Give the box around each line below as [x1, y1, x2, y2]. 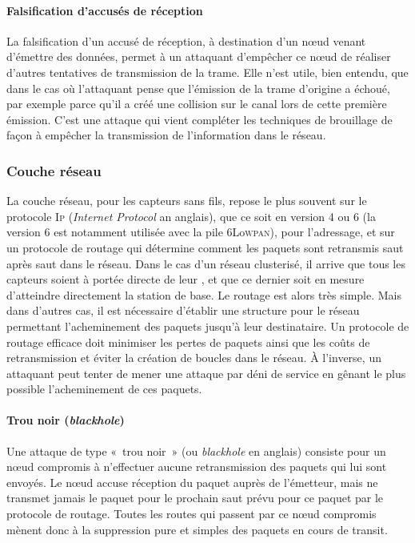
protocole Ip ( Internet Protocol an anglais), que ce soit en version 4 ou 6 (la [6, 207, 376, 224]
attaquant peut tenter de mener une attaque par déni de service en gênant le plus [6, 364, 406, 381]
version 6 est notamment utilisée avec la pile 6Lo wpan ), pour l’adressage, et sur [6, 223, 395, 240]
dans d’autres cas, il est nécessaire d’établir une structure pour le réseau [6, 302, 360, 319]
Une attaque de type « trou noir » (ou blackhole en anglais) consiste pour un [6, 442, 386, 459]
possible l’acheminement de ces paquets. [6, 380, 202, 397]
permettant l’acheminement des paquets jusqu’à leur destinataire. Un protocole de [6, 317, 409, 334]
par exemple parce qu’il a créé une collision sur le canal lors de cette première [6, 95, 387, 112]
